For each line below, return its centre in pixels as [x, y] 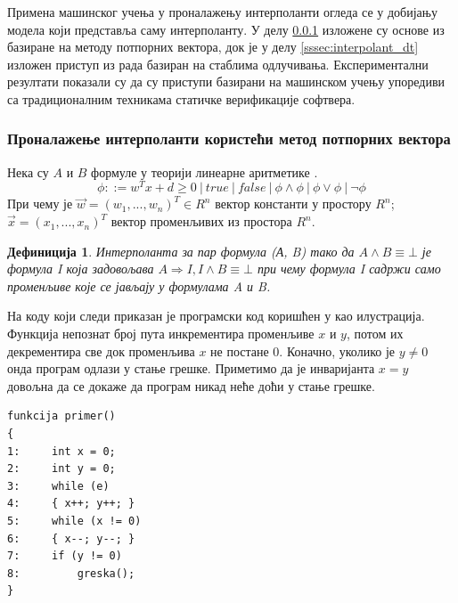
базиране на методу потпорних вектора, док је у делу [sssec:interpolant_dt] [213, 47]
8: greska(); [71, 573]
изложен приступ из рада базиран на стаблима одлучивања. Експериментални [218, 64]
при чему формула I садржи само [349, 269]
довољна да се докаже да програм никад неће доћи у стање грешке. [191, 385]
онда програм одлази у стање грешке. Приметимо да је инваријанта [191, 368]
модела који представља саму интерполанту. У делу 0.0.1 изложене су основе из [226, 29]
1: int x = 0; [61, 451]
